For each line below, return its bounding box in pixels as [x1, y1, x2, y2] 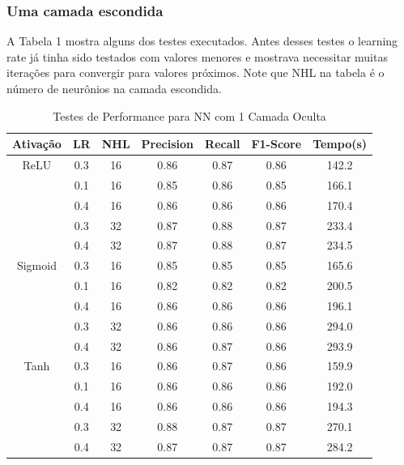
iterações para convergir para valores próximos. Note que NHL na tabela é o [6, 64, 385, 81]
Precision [141, 135, 194, 152]
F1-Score [251, 135, 302, 152]
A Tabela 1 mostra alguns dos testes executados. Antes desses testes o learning [6, 32, 398, 49]
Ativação [12, 135, 62, 152]
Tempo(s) [313, 135, 368, 152]
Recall [205, 135, 240, 152]
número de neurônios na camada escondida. [6, 80, 222, 96]
